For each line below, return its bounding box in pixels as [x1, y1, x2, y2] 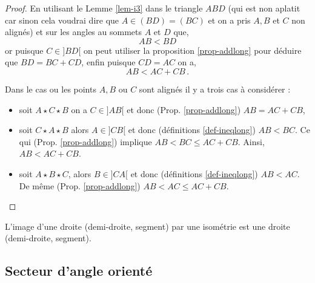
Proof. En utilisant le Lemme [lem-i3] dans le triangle [5, 2, 203, 14]
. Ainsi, [237, 135, 265, 148]
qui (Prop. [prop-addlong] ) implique [19, 135, 152, 148]
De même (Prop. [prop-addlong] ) [19, 179, 141, 192]
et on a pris [208, 13, 251, 26]
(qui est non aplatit [228, 2, 300, 14]
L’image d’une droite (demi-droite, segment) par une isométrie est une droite [5, 220, 290, 232]
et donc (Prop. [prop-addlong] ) [127, 103, 241, 115]
